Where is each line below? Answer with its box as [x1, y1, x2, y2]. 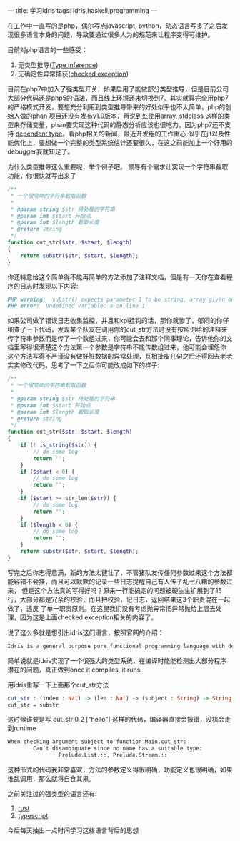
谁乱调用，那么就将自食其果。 [7, 775, 95, 782]
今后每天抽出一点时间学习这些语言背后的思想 [7, 826, 139, 835]
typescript [17, 812, 49, 820]
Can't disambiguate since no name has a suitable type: [33, 745, 203, 752]
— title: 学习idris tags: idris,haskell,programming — [7, 6, 158, 14]
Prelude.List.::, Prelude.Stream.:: [58, 752, 168, 759]
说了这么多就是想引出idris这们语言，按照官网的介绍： [7, 628, 164, 637]
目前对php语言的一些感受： [7, 46, 88, 54]
